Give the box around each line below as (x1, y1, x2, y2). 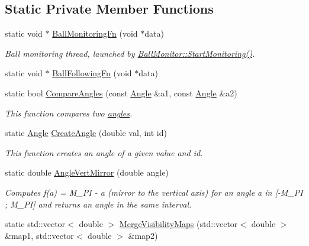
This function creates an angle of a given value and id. (5, 146, 203, 158)
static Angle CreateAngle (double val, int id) (5, 127, 167, 139)
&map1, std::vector (5, 229, 74, 241)
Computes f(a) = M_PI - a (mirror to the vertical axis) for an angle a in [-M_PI (5, 186, 303, 198)
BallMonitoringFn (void (52, 27, 138, 40)
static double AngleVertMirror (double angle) (5, 166, 169, 179)
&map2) (128, 229, 158, 241)
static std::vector (5, 218, 66, 230)
